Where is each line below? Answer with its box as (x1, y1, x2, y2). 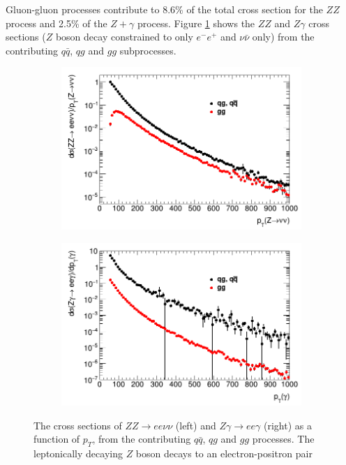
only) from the (252, 29, 315, 44)
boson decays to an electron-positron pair (135, 446, 313, 461)
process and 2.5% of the (6, 15, 107, 30)
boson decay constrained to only (55, 29, 193, 44)
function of (33, 431, 80, 446)
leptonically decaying (33, 446, 123, 461)
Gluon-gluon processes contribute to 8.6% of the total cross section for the (6, 2, 323, 16)
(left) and (175, 418, 216, 432)
